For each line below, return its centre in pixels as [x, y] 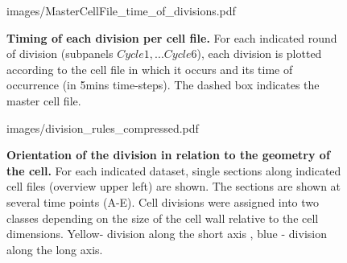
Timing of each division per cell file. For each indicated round [172, 37]
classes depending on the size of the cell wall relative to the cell [163, 218]
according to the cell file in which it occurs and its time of [150, 69]
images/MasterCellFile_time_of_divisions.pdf [121, 10]
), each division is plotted [259, 53]
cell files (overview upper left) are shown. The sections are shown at [174, 186]
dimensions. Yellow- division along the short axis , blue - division [167, 234]
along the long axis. [55, 249]
